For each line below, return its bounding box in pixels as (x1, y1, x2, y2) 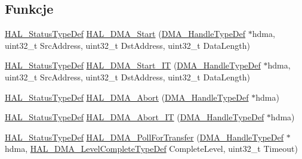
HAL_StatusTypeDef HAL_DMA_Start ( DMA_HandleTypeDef (5, 27, 246, 40)
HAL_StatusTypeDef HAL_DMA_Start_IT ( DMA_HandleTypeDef (5, 59, 261, 71)
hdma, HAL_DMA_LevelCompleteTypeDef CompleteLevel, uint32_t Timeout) (5, 142, 298, 155)
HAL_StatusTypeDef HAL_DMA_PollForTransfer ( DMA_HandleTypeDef (5, 130, 284, 143)
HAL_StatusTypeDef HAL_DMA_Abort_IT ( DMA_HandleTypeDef (5, 111, 264, 123)
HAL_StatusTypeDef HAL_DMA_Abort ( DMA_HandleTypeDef (5, 91, 249, 103)
